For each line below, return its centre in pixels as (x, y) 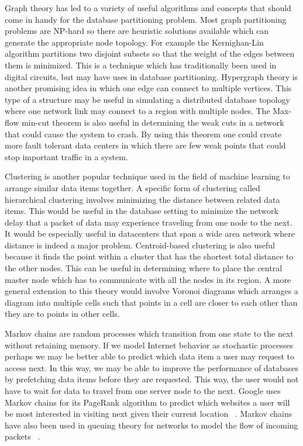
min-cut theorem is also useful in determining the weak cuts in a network (153, 122)
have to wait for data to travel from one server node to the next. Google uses (143, 390)
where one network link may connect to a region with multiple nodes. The (137, 111)
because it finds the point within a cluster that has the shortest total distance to (149, 256)
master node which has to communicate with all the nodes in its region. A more (148, 279)
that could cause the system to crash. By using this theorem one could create (143, 134)
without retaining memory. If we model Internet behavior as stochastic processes (149, 345)
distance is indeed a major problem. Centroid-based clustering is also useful (140, 245)
